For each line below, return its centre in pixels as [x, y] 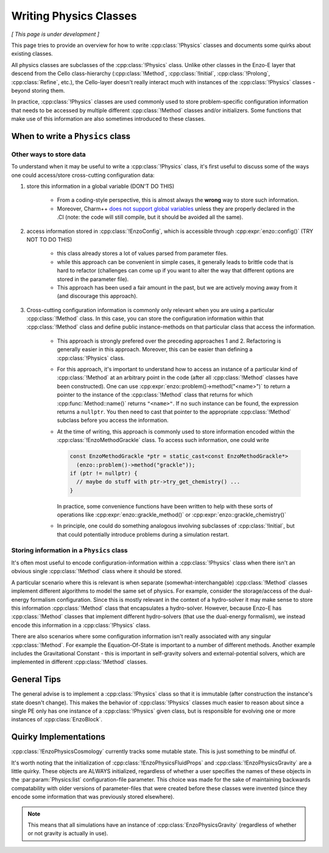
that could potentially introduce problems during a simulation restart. [143, 534]
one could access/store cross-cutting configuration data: [83, 175]
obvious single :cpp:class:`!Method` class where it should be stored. [97, 571]
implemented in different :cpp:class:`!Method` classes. [80, 662]
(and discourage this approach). [97, 296]
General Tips [36, 680]
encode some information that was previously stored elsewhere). [93, 797]
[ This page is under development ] [55, 34]
